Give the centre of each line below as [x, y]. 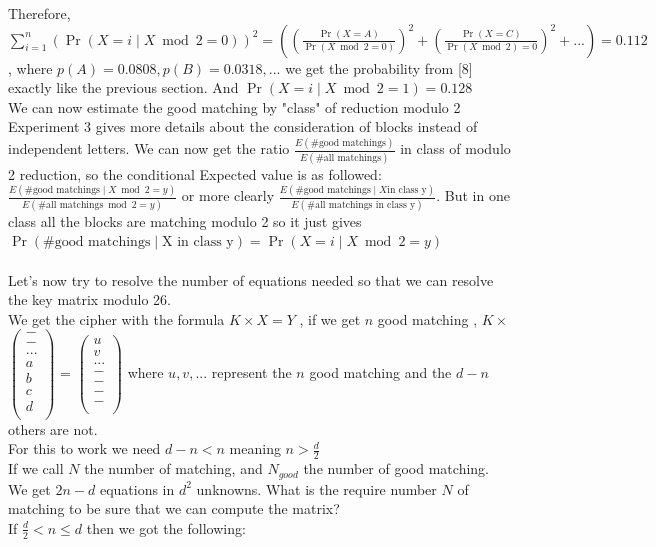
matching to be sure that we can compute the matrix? [174, 508]
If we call [36, 468]
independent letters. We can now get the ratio [149, 148]
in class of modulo [455, 148]
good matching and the [380, 372]
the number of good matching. [396, 468]
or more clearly [228, 195]
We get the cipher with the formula [116, 318]
